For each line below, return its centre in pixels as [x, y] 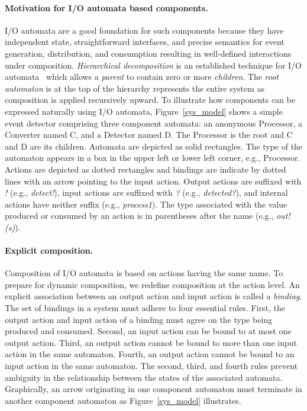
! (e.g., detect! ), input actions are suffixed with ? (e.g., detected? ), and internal [146, 192]
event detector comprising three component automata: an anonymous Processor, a [154, 123]
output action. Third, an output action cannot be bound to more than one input [151, 342]
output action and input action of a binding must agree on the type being [139, 319]
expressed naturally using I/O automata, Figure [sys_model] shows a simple [144, 111]
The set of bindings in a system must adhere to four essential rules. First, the [145, 308]
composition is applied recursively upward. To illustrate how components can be [150, 100]
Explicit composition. [49, 250]
